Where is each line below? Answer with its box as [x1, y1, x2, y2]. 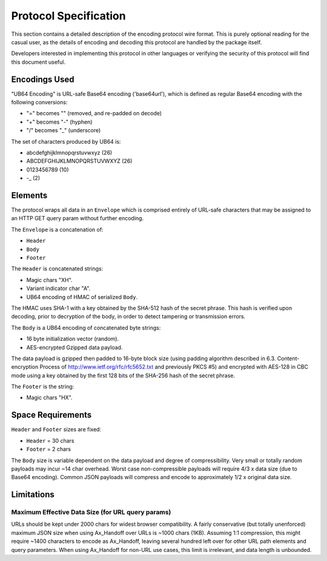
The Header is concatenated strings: [11, 265, 104, 272]
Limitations [11, 489, 54, 500]
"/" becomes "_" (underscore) [26, 127, 101, 134]
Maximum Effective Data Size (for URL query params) [11, 508, 171, 517]
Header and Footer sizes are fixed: [11, 426, 102, 433]
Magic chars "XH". [26, 276, 73, 283]
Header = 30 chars [26, 437, 74, 444]
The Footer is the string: [11, 383, 74, 391]
